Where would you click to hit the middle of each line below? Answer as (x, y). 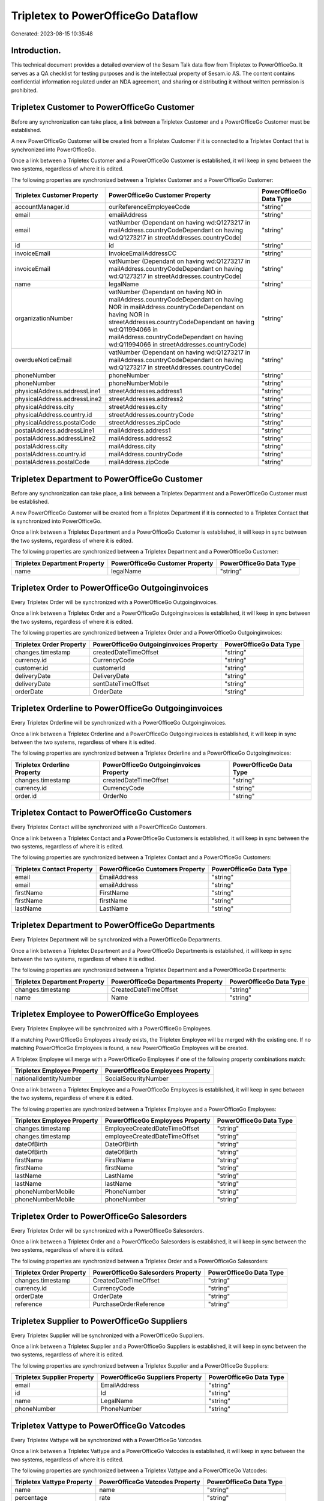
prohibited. (25, 90)
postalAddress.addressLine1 (55, 430)
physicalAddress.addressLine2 (58, 399)
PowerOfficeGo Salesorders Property (147, 1273)
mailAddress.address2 (140, 438)
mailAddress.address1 (139, 430)
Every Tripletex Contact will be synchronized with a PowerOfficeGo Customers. (109, 827)
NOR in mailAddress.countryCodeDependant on (176, 307)
